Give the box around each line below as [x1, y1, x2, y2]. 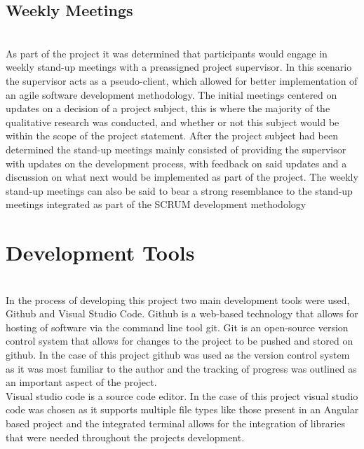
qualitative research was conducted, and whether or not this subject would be [6, 114, 339, 129]
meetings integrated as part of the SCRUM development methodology [6, 197, 306, 212]
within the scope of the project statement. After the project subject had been [6, 128, 339, 143]
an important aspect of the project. [6, 375, 157, 389]
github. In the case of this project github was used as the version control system [6, 347, 350, 362]
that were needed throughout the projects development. [6, 429, 245, 444]
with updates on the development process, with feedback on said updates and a [6, 156, 347, 170]
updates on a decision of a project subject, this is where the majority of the [6, 101, 330, 116]
